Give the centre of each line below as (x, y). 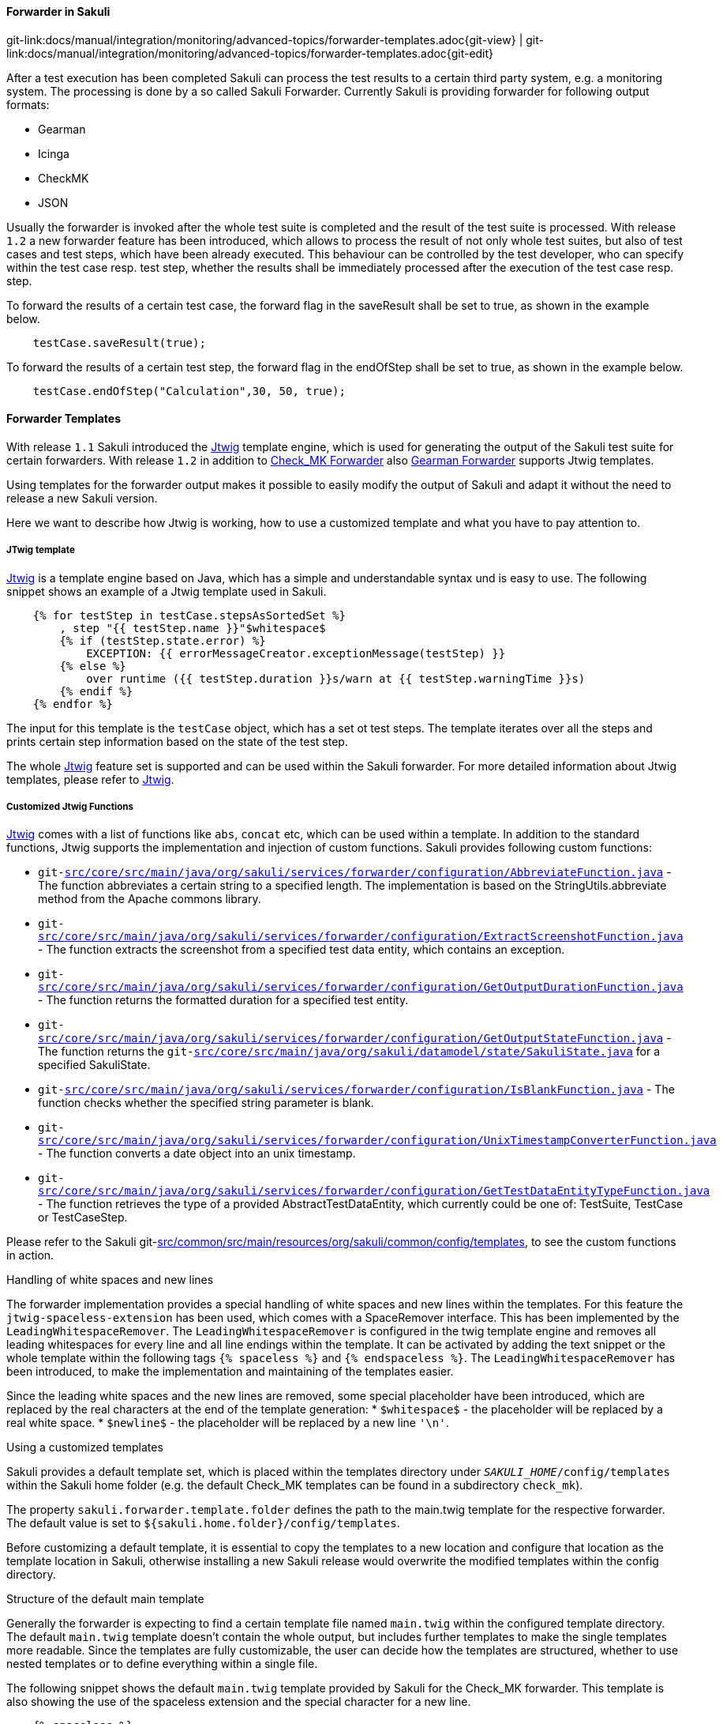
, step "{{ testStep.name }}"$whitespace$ (193, 628)
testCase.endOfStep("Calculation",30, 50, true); (189, 391)
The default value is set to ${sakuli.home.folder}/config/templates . (203, 1523)
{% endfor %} (73, 704)
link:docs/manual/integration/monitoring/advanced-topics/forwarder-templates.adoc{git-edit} (250, 53)
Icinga (54, 153)
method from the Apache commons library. (150, 899)
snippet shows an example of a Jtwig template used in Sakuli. (167, 591)
